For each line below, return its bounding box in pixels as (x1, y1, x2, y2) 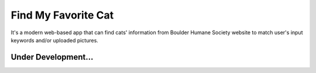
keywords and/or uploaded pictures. (11, 36, 99, 43)
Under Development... (11, 52, 94, 62)
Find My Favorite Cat (11, 9, 114, 21)
